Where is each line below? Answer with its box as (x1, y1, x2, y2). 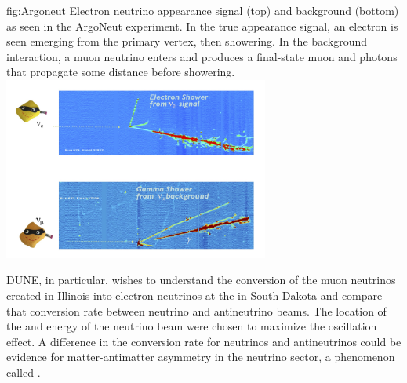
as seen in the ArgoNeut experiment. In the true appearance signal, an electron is (6, 17, 398, 34)
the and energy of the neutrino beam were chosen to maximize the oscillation (6, 318, 377, 334)
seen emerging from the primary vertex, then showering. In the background (6, 33, 368, 49)
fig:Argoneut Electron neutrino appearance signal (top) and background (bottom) (6, 2, 399, 18)
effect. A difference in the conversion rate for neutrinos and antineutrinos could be (6, 333, 402, 349)
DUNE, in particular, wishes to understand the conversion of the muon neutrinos (6, 272, 396, 288)
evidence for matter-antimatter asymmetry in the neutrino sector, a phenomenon (6, 348, 395, 365)
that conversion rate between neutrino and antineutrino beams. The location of (6, 302, 387, 319)
